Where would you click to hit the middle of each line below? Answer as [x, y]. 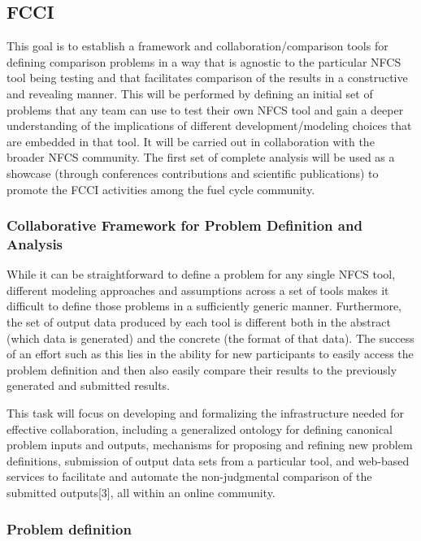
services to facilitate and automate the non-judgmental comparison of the [189, 476]
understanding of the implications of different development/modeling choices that [209, 126]
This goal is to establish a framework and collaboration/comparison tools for [197, 46]
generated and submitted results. [88, 385]
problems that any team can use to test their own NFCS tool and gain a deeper [205, 109]
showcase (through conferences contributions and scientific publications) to [193, 173]
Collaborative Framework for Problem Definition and [184, 225]
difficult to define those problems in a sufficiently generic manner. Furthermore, [204, 306]
